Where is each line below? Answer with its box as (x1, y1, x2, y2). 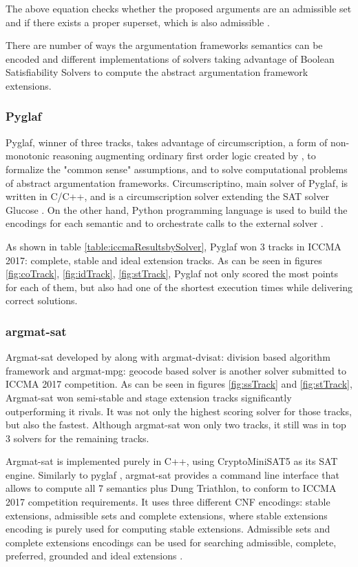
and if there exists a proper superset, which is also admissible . (6, 14, 270, 29)
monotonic (6, 148, 50, 163)
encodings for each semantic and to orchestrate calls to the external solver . (6, 216, 324, 230)
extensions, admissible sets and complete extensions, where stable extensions (6, 508, 328, 522)
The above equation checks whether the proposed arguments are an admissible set (6, 1, 352, 15)
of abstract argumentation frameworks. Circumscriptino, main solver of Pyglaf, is (6, 175, 348, 190)
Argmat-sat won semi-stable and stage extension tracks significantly (6, 390, 292, 404)
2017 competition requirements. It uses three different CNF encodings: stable (6, 495, 330, 509)
